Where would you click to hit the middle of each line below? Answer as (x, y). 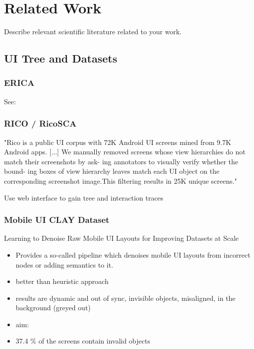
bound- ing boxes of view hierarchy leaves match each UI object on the (112, 171)
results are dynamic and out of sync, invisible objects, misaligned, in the (126, 298)
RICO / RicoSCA (40, 123)
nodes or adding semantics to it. (64, 264)
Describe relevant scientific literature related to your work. (93, 32)
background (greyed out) (53, 308)
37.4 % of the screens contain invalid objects (83, 341)
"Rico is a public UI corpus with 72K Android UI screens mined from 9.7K (118, 142)
